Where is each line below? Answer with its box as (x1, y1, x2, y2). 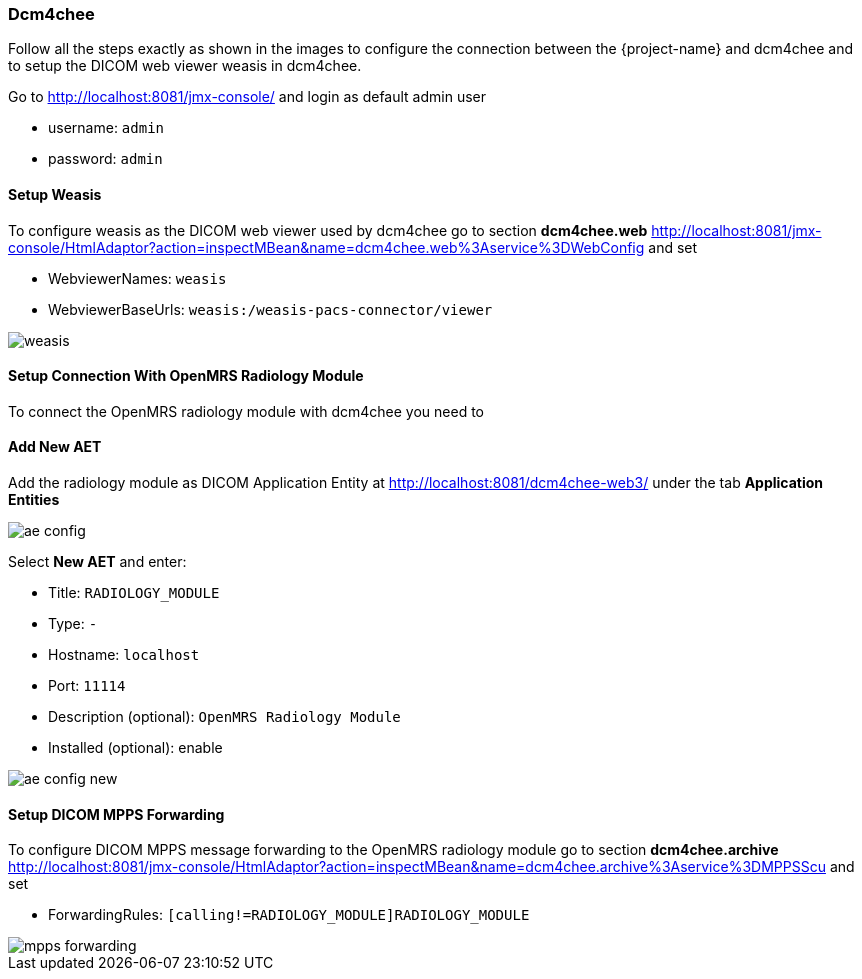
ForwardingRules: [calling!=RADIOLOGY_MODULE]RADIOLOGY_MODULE (48, 906, 530, 924)
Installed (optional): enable (48, 739, 223, 757)
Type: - (48, 615, 98, 633)
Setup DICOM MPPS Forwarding (8, 805, 225, 823)
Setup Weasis (8, 185, 102, 203)
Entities (8, 491, 60, 509)
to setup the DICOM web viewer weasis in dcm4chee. (8, 57, 362, 75)
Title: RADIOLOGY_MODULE (48, 584, 220, 602)
